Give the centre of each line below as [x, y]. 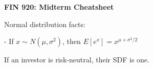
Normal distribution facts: [45, 24]
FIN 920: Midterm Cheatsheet [59, 7]
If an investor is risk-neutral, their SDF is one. [77, 60]
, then [72, 41]
